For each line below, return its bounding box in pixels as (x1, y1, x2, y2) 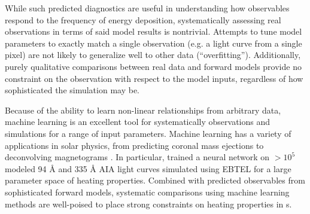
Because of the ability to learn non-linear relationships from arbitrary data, (5, 103, 281, 116)
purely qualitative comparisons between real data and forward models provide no (5, 60, 302, 72)
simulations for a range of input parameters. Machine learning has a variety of (5, 127, 291, 139)
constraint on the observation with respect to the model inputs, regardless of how (5, 72, 303, 84)
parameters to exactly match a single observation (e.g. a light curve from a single (5, 36, 302, 49)
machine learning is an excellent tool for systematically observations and (5, 115, 271, 128)
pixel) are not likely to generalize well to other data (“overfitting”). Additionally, (5, 48, 301, 61)
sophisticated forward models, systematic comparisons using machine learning (5, 185, 290, 198)
